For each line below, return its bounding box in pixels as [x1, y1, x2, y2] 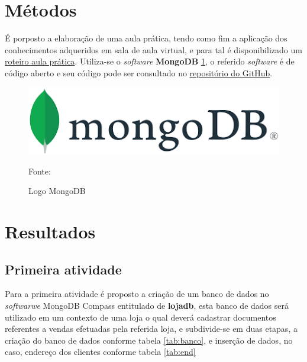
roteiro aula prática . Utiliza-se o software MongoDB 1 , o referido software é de [5, 55, 295, 67]
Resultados [5, 219, 96, 244]
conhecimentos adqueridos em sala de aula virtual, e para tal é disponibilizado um [5, 43, 302, 56]
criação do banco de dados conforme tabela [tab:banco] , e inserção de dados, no [5, 334, 293, 346]
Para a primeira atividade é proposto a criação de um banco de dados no [5, 287, 269, 300]
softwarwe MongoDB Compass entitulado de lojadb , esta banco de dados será [5, 299, 289, 312]
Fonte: [28, 164, 51, 177]
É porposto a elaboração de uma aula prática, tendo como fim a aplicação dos [5, 32, 287, 44]
